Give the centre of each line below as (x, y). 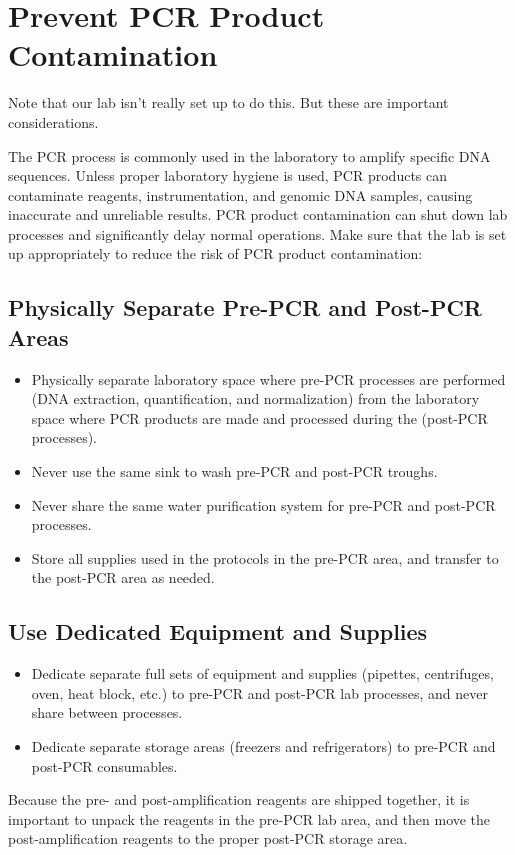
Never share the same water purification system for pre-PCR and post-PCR (263, 504)
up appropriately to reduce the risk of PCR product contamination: (215, 253)
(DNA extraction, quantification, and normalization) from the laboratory (255, 398)
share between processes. (107, 712)
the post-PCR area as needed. (123, 577)
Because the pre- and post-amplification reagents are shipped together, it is (239, 799)
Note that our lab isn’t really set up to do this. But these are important (228, 102)
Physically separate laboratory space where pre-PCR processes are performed (268, 378)
